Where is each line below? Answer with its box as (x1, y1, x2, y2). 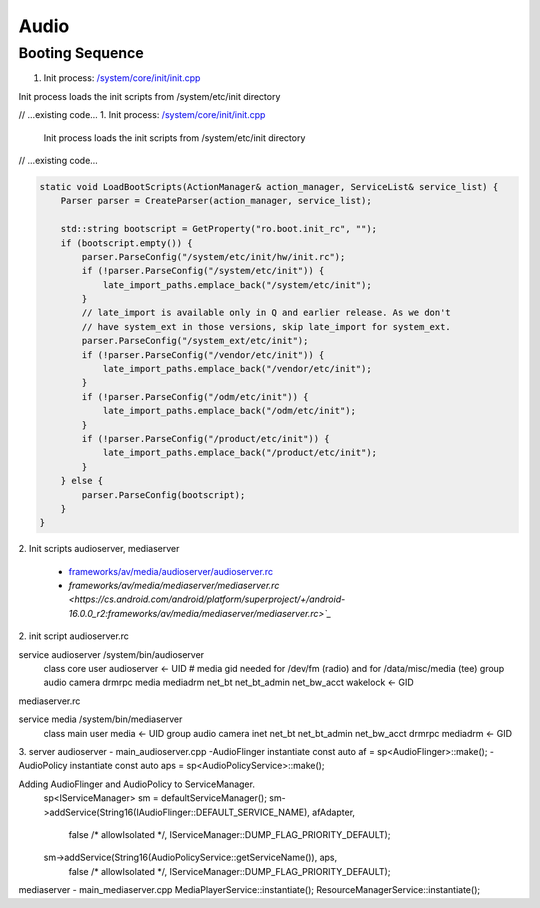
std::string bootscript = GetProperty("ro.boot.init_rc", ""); (60, 223, 378, 235)
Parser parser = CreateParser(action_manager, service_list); (60, 195, 372, 207)
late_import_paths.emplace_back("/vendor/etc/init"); (102, 363, 372, 375)
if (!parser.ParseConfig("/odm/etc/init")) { (81, 391, 309, 402)
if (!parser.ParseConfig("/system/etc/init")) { (81, 265, 325, 277)
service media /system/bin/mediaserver (18, 713, 183, 725)
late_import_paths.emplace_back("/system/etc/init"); (102, 279, 372, 290)
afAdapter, (311, 806, 355, 818)
